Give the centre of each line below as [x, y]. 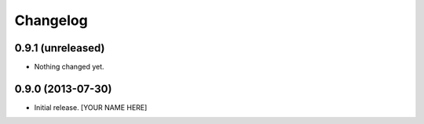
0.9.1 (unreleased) [60, 48]
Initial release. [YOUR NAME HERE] [91, 107]
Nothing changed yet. [69, 67]
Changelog [51, 20]
